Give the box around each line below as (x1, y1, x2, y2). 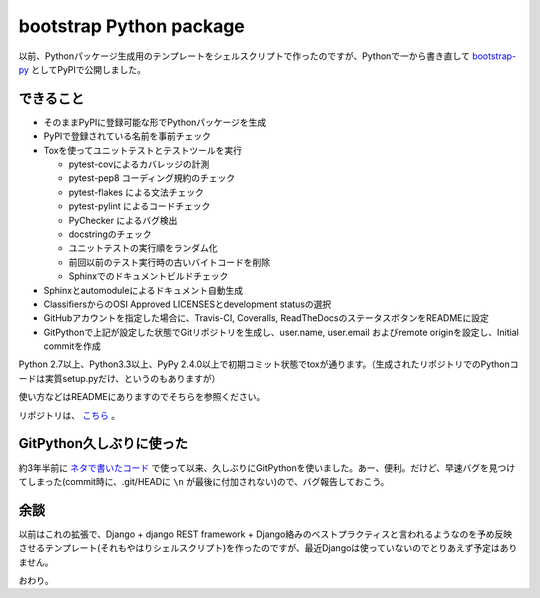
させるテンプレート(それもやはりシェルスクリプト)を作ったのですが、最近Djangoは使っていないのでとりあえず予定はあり (18, 542, 518, 554)
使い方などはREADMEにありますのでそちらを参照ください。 (18, 391, 266, 403)
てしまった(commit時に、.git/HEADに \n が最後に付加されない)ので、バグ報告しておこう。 (18, 475, 390, 487)
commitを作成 (43, 340, 101, 352)
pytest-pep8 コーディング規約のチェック (68, 172, 236, 184)
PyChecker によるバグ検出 (68, 214, 178, 226)
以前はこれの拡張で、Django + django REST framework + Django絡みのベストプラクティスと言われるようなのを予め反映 (18, 528, 513, 540)
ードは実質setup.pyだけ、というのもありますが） (18, 372, 221, 384)
